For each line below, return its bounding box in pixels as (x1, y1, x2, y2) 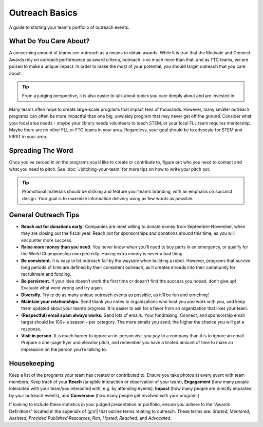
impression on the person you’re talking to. (21, 346, 107, 352)
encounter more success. (21, 237, 73, 243)
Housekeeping (9, 359, 55, 367)
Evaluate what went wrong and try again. (21, 285, 103, 291)
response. (21, 326, 41, 332)
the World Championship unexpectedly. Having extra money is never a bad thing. (21, 251, 184, 257)
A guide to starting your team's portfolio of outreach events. (9, 24, 130, 30)
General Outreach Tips (9, 210, 79, 219)
